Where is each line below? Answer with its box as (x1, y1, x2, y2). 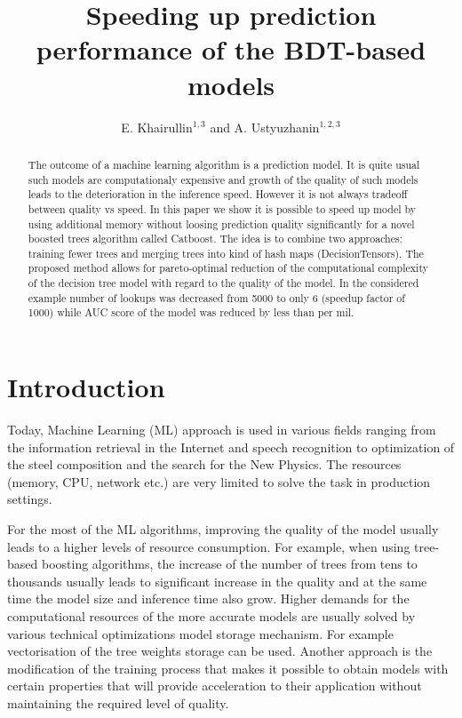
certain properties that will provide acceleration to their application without (7, 676, 422, 695)
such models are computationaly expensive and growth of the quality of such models (28, 172, 418, 187)
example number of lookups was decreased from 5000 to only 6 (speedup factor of (28, 290, 405, 305)
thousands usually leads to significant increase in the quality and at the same (7, 571, 427, 590)
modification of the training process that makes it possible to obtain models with (7, 658, 449, 677)
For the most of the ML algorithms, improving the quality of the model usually (7, 520, 439, 538)
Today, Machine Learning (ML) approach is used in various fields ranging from (7, 420, 436, 439)
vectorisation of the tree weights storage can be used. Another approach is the (7, 642, 433, 660)
